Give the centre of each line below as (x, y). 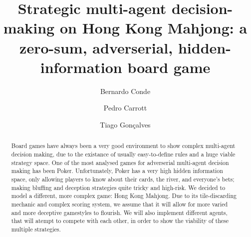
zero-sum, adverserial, (96, 47)
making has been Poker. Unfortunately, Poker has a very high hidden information (117, 171)
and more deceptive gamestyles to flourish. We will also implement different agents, (119, 212)
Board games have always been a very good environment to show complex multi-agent (123, 146)
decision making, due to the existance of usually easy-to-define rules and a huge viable (123, 154)
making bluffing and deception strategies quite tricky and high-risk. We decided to (118, 187)
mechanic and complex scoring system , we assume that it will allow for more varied (120, 204)
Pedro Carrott (125, 108)
